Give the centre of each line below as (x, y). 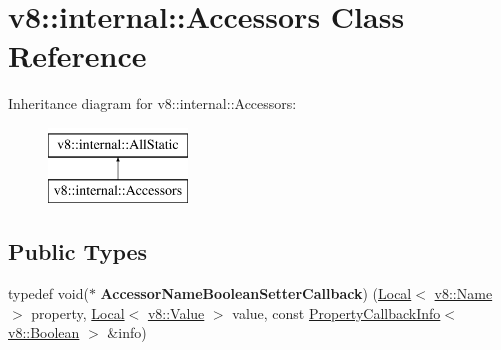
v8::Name (463, 293)
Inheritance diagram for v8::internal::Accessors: (152, 103)
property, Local (78, 312)
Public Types (78, 251)
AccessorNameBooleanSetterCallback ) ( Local (256, 293)
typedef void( (48, 293)
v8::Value (176, 312)
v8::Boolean (44, 332)
